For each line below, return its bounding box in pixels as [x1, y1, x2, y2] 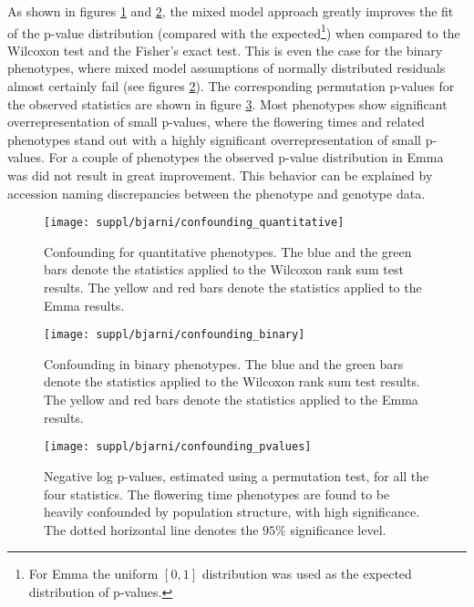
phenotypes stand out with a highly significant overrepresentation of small [7, 129, 421, 149]
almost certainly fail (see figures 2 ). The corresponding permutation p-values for [7, 77, 455, 96]
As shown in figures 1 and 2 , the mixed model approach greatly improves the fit [7, 2, 454, 20]
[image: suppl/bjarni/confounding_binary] [44, 328, 305, 342]
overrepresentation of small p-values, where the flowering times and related [7, 112, 425, 131]
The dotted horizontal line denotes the [44, 520, 259, 539]
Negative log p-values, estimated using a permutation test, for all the [44, 466, 429, 485]
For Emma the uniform [28, 564, 159, 583]
